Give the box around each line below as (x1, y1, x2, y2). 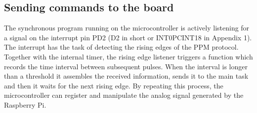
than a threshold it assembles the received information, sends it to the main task (4, 71, 249, 81)
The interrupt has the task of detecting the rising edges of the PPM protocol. (4, 42, 239, 52)
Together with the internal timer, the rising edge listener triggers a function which (4, 51, 253, 61)
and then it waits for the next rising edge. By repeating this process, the (4, 80, 223, 90)
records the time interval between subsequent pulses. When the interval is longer (4, 61, 248, 71)
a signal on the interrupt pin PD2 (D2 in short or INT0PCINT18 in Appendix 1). (4, 32, 252, 42)
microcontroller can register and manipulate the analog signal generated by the (4, 90, 244, 100)
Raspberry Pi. (4, 99, 46, 110)
